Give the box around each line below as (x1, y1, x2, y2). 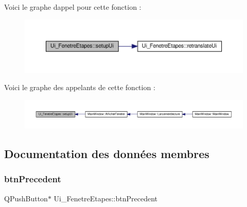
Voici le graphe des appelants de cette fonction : (4, 82, 155, 93)
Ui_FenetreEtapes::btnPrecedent (54, 193, 157, 203)
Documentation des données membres (4, 145, 209, 161)
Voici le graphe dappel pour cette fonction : (4, 2, 142, 12)
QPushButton (4, 193, 48, 203)
